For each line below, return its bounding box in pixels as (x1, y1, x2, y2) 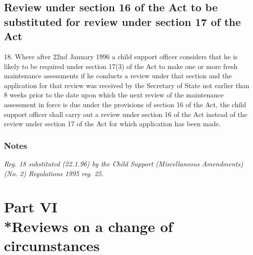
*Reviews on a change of (4, 216, 173, 236)
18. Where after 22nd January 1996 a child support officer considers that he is (4, 51, 238, 61)
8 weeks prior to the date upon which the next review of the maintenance (4, 90, 224, 100)
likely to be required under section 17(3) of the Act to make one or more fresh (4, 61, 238, 71)
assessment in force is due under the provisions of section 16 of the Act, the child (4, 99, 246, 109)
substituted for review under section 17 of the (4, 14, 241, 29)
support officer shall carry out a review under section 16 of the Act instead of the (4, 109, 247, 119)
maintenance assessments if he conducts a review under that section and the (4, 70, 232, 81)
